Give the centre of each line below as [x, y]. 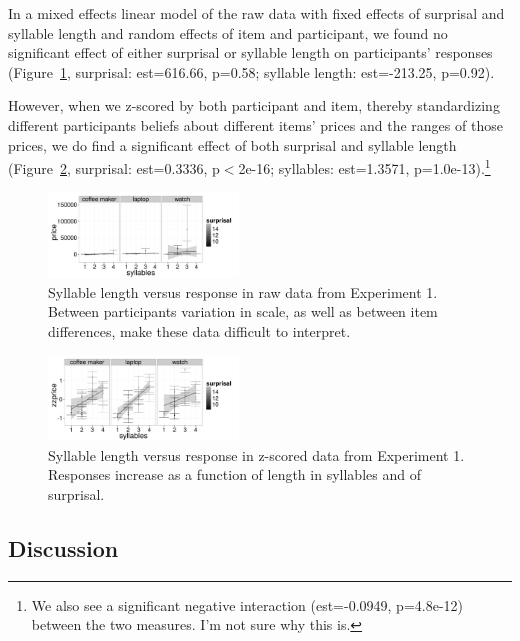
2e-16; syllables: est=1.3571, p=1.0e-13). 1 [364, 166]
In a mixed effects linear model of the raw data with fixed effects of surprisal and [256, 13]
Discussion [63, 547]
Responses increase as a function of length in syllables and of [234, 474]
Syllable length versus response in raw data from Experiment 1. [243, 291]
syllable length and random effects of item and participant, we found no [228, 32]
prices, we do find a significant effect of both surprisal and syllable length [232, 144]
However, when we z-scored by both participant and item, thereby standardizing [254, 105]
